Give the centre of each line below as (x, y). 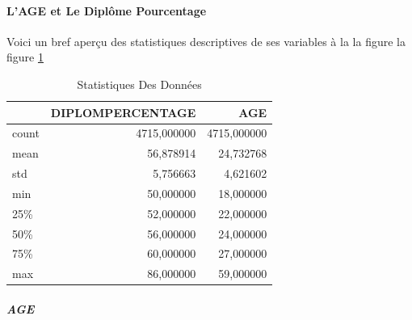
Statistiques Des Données (139, 84)
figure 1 (25, 57)
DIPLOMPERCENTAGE (123, 112)
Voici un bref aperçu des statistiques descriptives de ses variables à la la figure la (206, 41)
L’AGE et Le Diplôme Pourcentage (107, 10)
